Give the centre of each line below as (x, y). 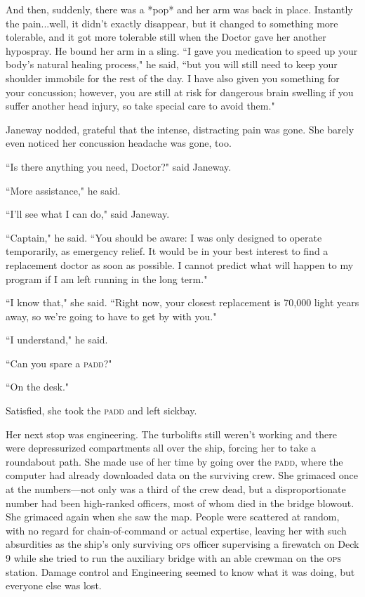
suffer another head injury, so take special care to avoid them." (140, 106)
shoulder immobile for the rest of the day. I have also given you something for (173, 78)
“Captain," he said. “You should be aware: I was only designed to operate (164, 237)
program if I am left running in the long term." (107, 278)
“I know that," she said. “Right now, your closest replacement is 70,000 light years (182, 302)
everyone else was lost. (54, 585)
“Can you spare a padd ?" (59, 363)
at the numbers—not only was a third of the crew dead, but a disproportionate (176, 489)
